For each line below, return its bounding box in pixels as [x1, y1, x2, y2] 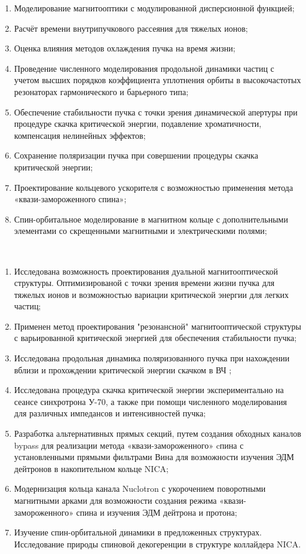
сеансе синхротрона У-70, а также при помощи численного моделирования [14, 395, 287, 407]
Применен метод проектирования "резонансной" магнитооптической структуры [14, 319, 301, 332]
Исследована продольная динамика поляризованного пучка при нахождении [14, 352, 290, 364]
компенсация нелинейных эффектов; [14, 129, 146, 141]
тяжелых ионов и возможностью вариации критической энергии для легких [14, 288, 289, 300]
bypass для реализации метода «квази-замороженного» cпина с [14, 439, 244, 451]
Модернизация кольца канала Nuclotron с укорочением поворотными [14, 482, 266, 495]
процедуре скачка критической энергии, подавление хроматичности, [14, 117, 262, 130]
